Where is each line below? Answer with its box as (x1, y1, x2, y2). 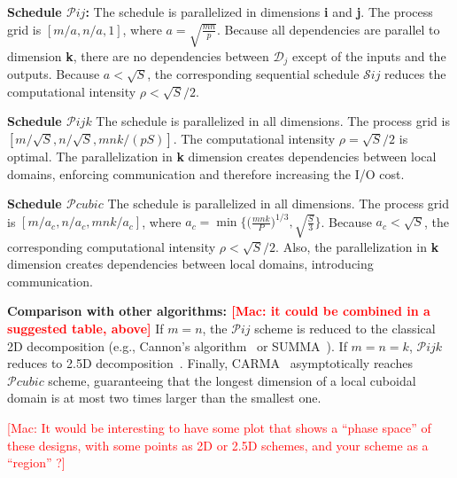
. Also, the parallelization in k (275, 237, 439, 255)
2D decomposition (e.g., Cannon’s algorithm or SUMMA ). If (7, 336, 347, 355)
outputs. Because (7, 65, 100, 83)
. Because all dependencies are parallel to (216, 20, 440, 38)
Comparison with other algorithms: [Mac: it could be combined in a (7, 302, 430, 320)
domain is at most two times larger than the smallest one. (7, 388, 321, 407)
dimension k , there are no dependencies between (7, 46, 269, 65)
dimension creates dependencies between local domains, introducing (7, 255, 374, 273)
